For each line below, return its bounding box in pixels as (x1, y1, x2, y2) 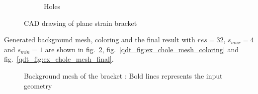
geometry (24, 80, 52, 91)
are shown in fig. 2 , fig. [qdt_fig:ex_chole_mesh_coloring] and (45, 44, 239, 54)
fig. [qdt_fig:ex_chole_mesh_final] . (4, 54, 114, 64)
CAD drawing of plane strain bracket (24, 17, 137, 28)
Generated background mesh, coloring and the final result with (4, 34, 195, 45)
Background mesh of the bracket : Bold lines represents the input (24, 70, 223, 81)
